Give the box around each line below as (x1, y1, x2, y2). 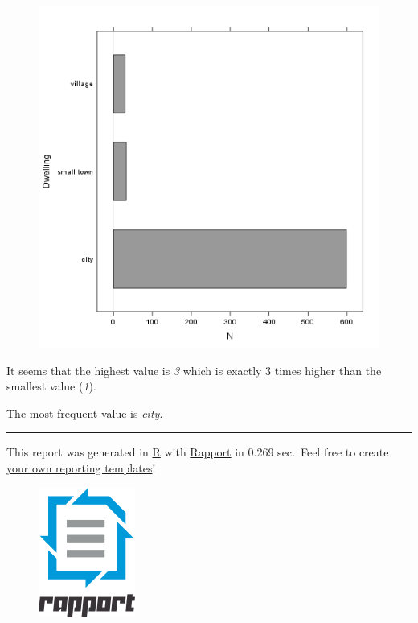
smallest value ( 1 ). (6, 378, 96, 394)
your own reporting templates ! (6, 459, 156, 476)
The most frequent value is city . (6, 404, 163, 421)
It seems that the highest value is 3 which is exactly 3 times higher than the (6, 361, 382, 378)
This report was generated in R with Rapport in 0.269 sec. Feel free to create (6, 444, 389, 460)
